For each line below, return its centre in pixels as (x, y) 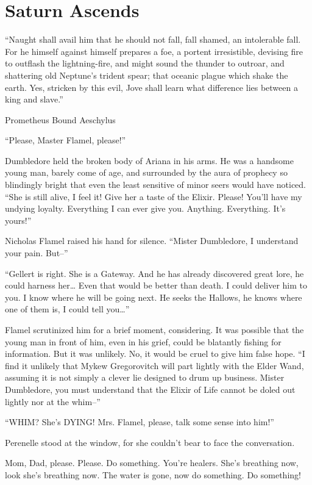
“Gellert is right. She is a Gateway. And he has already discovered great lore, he (154, 273)
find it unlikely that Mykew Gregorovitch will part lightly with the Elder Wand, (154, 365)
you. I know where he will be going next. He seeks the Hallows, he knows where (154, 297)
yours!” (18, 220)
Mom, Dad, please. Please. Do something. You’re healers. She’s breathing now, (152, 463)
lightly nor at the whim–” (53, 401)
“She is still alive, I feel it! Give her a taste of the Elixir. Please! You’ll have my (154, 196)
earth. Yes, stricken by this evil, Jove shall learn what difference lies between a (151, 87)
